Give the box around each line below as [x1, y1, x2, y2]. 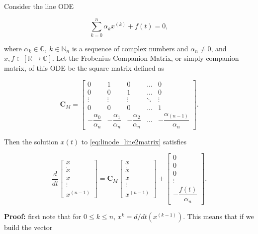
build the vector [4, 222, 53, 232]
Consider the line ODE [4, 1, 74, 11]
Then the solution [4, 136, 58, 146]
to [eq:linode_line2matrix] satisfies [81, 136, 186, 146]
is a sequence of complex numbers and [72, 43, 188, 53]
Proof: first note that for [4, 211, 82, 221]
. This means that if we [183, 211, 254, 221]
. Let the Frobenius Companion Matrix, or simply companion [52, 53, 239, 63]
